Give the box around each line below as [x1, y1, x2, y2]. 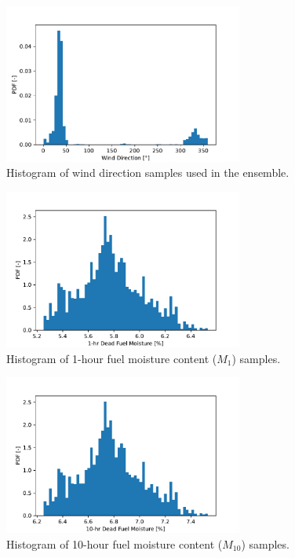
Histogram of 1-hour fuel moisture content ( [6, 350, 217, 366]
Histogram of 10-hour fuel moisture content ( [6, 535, 223, 552]
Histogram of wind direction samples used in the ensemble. [6, 164, 290, 181]
